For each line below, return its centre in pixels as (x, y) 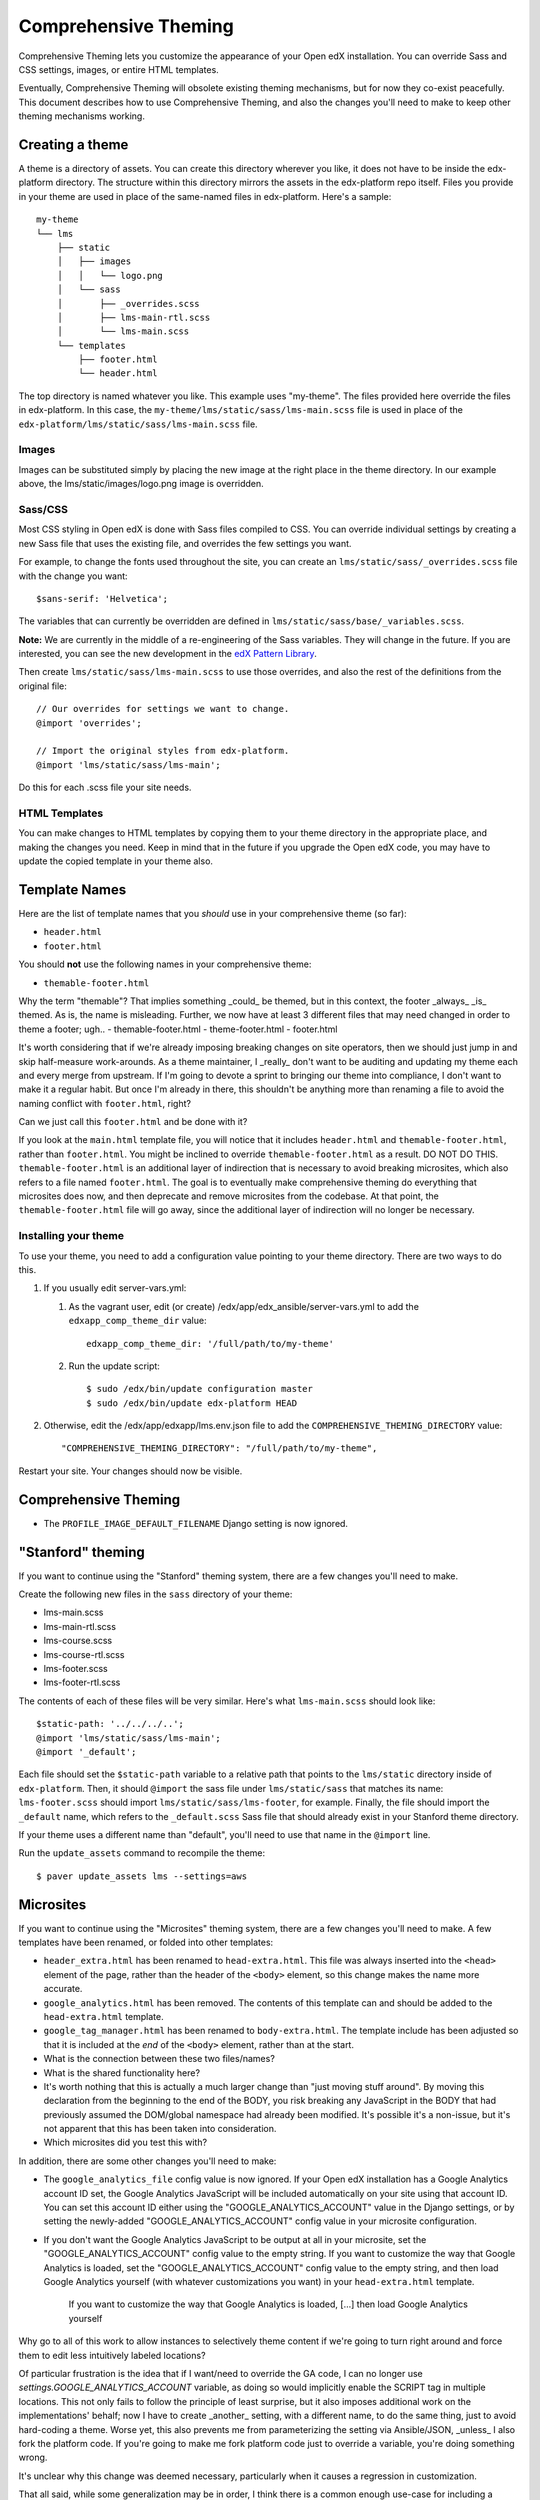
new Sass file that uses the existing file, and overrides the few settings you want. (185, 543)
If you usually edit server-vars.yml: (115, 1288)
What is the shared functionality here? (121, 2072)
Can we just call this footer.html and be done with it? (133, 1122)
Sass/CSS (43, 509)
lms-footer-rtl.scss (82, 1682)
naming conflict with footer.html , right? (105, 1103)
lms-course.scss (78, 1641)
